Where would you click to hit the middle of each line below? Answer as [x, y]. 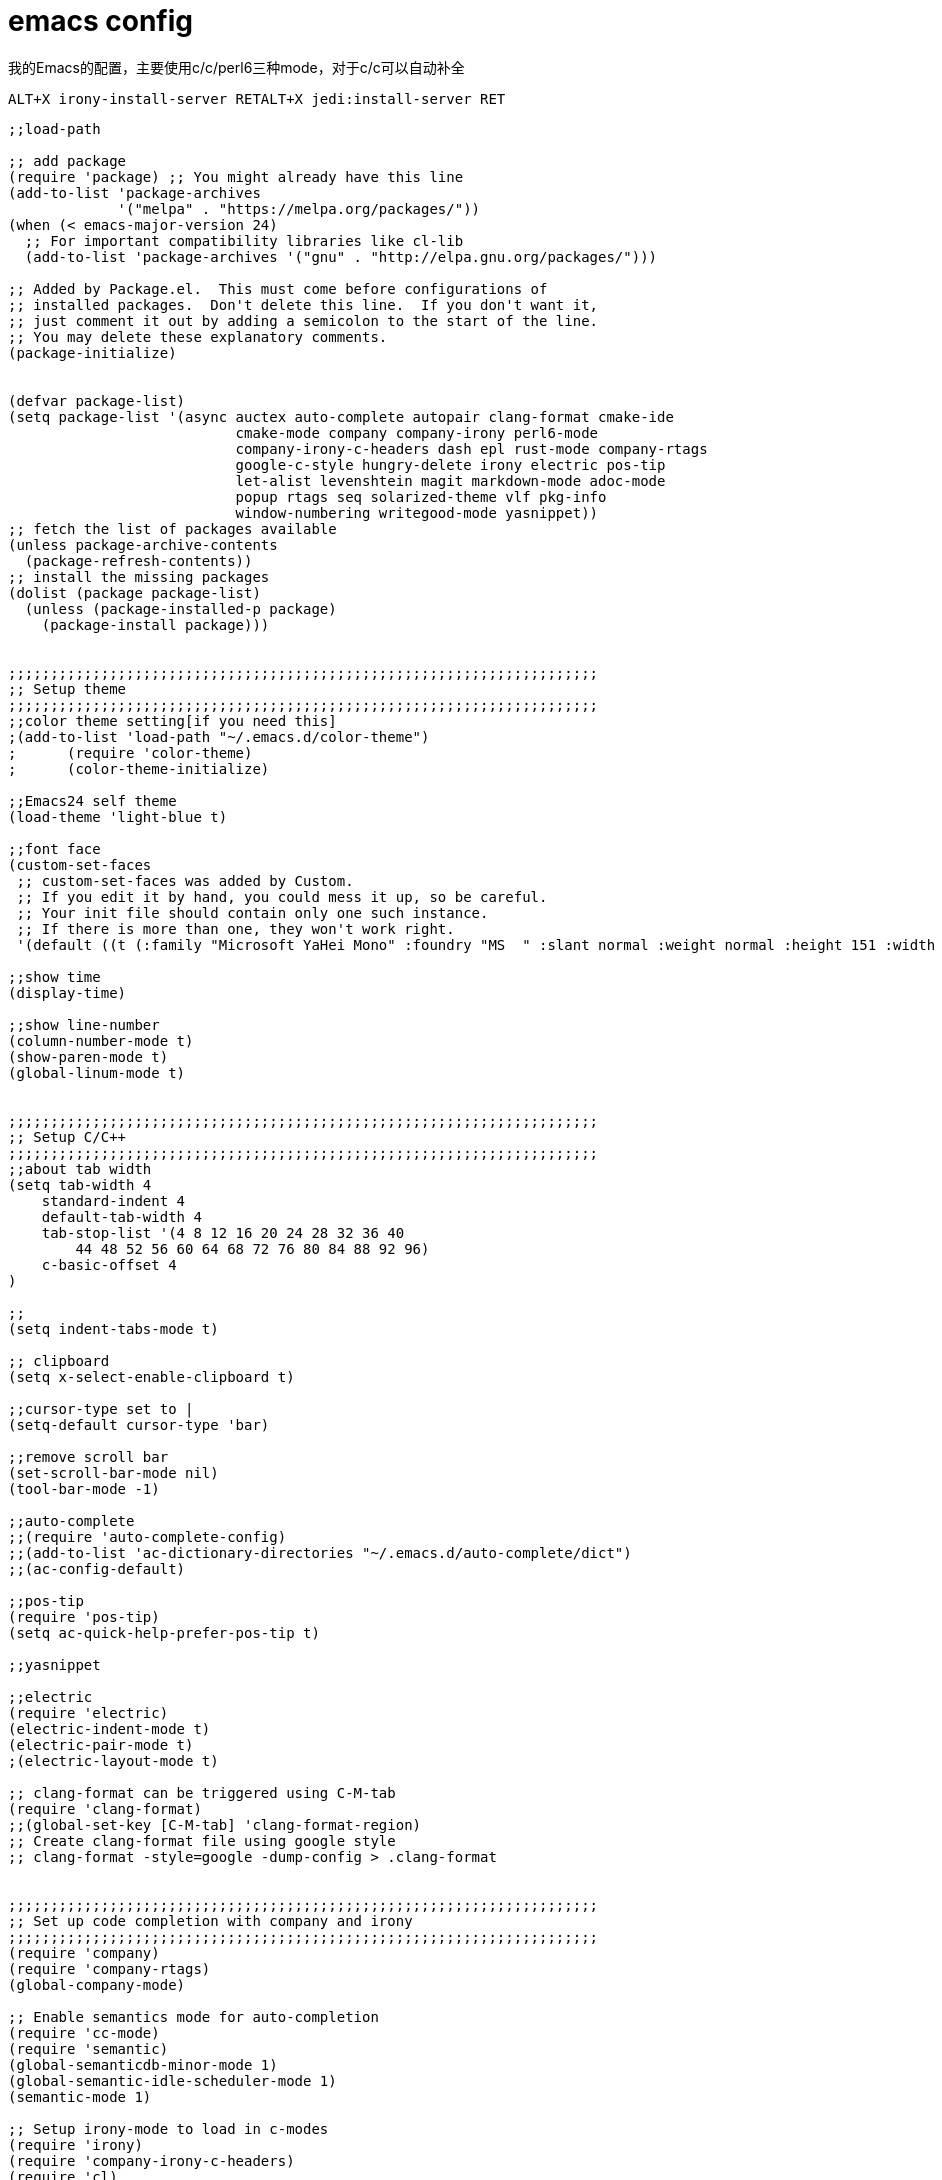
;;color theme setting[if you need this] [172, 720]
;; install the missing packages [139, 576]
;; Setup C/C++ [67, 1136]
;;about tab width [80, 1168]
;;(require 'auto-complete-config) [147, 1536]
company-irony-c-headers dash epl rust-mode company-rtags [471, 448]
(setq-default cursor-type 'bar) [139, 1424]
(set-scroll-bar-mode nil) [113, 1472]
